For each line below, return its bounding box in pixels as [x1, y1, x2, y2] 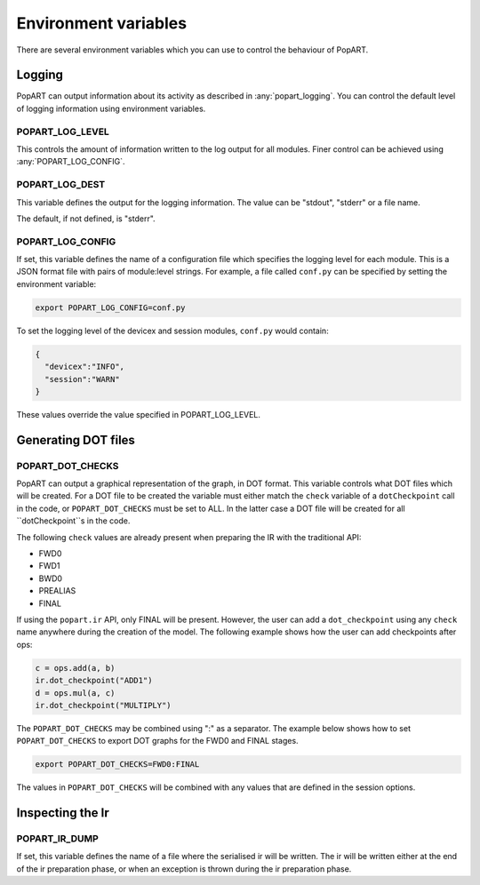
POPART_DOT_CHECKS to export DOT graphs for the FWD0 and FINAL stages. [16, 736, 299, 746]
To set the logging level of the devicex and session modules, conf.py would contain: [16, 325, 329, 336]
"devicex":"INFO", [44, 362, 124, 372]
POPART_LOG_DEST [16, 179, 106, 191]
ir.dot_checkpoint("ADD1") [35, 675, 153, 686]
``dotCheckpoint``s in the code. [16, 515, 131, 526]
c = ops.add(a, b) [35, 663, 116, 673]
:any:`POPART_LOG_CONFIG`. [16, 156, 125, 167]
